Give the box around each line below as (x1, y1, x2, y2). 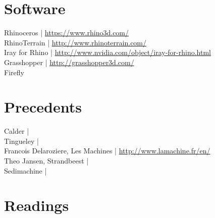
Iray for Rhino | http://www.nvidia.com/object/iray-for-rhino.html (4, 47, 211, 58)
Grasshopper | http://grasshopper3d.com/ (4, 57, 134, 67)
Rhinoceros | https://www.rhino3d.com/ (4, 27, 129, 38)
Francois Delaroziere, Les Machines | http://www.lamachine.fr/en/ (4, 145, 210, 156)
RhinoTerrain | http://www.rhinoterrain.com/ (4, 37, 147, 47)
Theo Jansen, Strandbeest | (4, 155, 89, 166)
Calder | (4, 126, 29, 136)
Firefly (4, 67, 24, 77)
